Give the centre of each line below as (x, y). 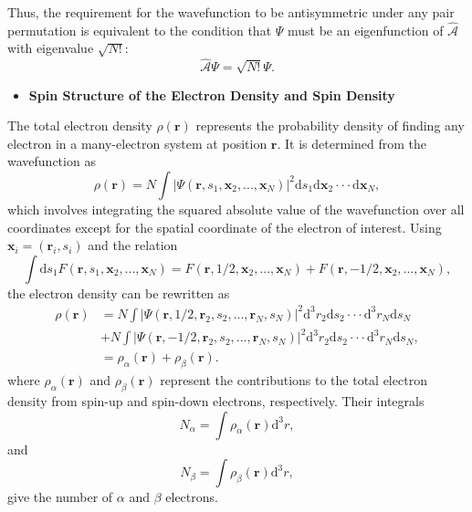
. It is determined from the (351, 143)
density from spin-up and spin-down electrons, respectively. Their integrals (216, 401)
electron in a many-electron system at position (137, 143)
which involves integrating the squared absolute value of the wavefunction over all (236, 209)
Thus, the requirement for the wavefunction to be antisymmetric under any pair (231, 12)
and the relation (133, 245)
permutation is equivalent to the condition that (140, 30)
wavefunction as (52, 161)
